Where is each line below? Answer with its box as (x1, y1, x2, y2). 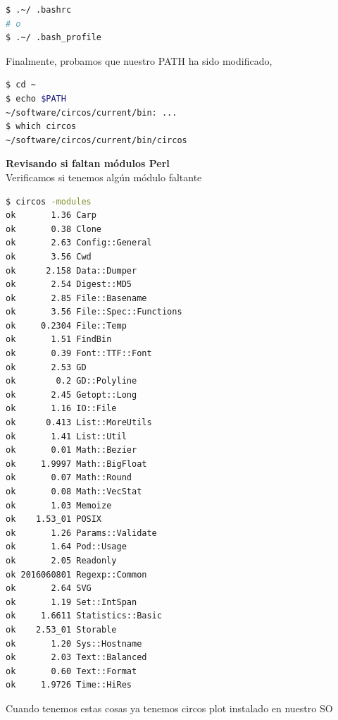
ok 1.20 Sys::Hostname (6, 638, 142, 649)
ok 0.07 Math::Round (6, 472, 132, 483)
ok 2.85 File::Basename (6, 293, 147, 303)
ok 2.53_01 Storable (6, 624, 117, 635)
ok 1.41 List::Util (6, 431, 127, 441)
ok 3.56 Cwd (6, 251, 92, 262)
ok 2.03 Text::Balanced (6, 652, 147, 663)
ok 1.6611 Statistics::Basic (6, 611, 162, 621)
